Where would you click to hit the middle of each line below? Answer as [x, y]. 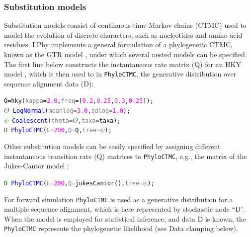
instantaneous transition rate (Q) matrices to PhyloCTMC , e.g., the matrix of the [125, 156]
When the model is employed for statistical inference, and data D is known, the [125, 218]
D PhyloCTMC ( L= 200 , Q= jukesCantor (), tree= [74, 183]
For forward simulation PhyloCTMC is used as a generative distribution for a [119, 199]
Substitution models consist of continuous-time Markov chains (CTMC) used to [125, 25]
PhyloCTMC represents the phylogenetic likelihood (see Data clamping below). [121, 228]
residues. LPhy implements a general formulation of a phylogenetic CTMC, [119, 44]
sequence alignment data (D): [49, 83]
